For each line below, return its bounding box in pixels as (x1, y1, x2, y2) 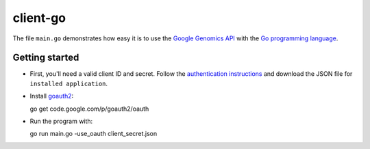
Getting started (12, 52, 79, 64)
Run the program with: (29, 117, 93, 126)
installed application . (29, 79, 108, 87)
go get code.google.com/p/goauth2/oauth (29, 105, 149, 113)
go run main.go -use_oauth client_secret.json (29, 130, 158, 138)
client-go (12, 10, 66, 25)
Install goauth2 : (29, 92, 74, 100)
